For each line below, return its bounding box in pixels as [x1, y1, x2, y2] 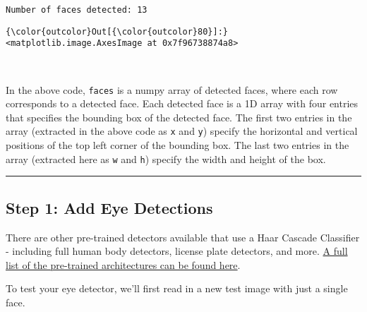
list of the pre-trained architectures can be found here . [6, 257, 241, 272]
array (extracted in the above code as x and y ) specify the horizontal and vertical [6, 124, 358, 138]
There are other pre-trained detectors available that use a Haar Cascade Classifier [6, 229, 360, 244]
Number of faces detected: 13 [6, 5, 148, 15]
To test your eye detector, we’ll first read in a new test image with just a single [6, 281, 348, 296]
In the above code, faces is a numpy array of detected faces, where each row [6, 82, 338, 97]
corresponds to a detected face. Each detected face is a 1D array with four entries [6, 96, 359, 111]
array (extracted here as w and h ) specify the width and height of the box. [6, 151, 326, 166]
